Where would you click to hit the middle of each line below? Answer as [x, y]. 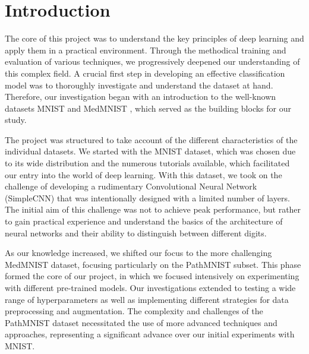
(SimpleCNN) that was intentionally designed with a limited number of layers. [147, 197]
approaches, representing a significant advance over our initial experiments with [150, 334]
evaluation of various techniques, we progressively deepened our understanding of [152, 61]
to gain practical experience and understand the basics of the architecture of [144, 221]
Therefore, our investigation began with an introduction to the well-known [141, 97]
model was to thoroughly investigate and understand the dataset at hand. [139, 85]
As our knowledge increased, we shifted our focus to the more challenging [138, 253]
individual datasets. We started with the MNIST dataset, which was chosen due [150, 151]
